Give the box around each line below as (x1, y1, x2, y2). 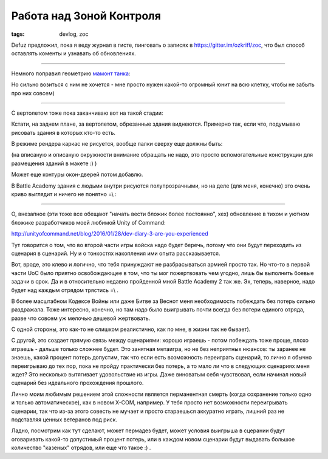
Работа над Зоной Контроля (11, 9, 161, 22)
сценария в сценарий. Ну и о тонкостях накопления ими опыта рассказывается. (11, 250, 220, 257)
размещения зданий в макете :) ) (11, 160, 97, 167)
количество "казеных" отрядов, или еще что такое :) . (11, 444, 151, 452)
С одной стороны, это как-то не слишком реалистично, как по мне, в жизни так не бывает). (11, 325, 251, 333)
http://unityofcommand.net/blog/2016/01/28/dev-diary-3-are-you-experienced (11, 230, 209, 237)
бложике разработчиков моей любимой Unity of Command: (11, 219, 166, 226)
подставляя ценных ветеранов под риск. (11, 416, 118, 423)
